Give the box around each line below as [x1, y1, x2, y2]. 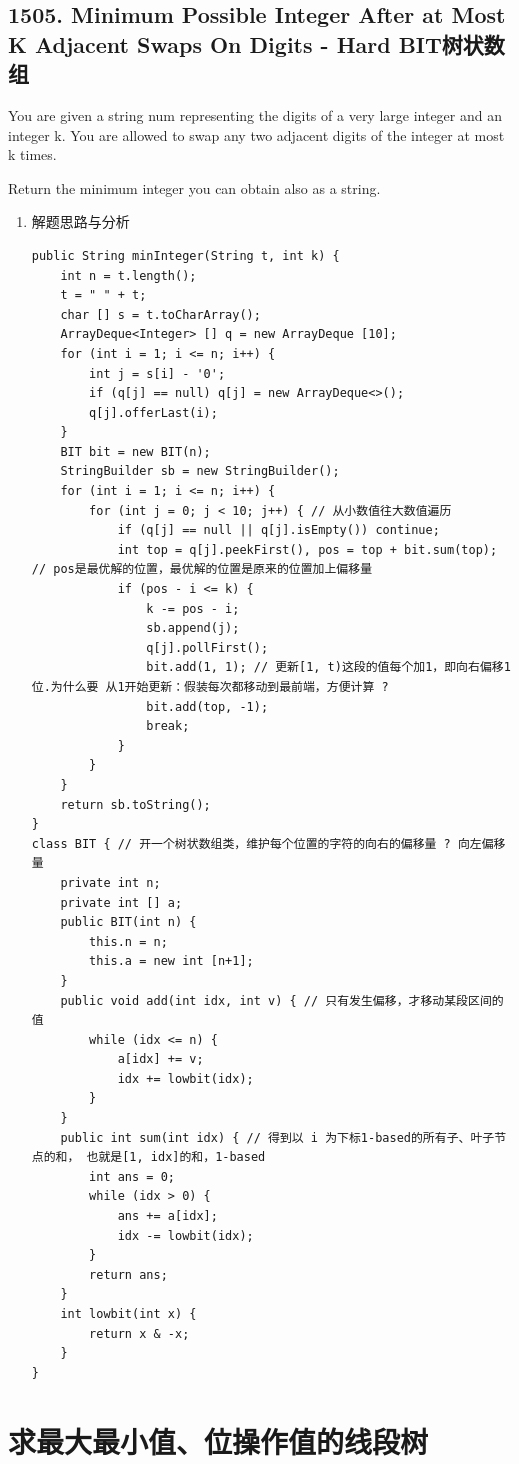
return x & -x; [89, 1326, 190, 1341]
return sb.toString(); [60, 797, 211, 812]
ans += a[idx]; [117, 1209, 218, 1224]
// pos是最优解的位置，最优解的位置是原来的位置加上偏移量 [31, 562, 373, 577]
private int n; [60, 875, 161, 890]
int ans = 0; [89, 1169, 175, 1184]
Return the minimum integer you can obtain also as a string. [8, 177, 381, 198]
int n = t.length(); [60, 268, 197, 283]
